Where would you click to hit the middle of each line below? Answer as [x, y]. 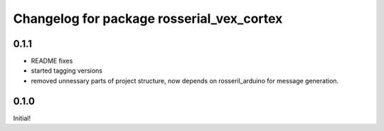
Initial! [22, 118]
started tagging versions [67, 70]
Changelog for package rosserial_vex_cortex [148, 19]
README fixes [52, 61]
